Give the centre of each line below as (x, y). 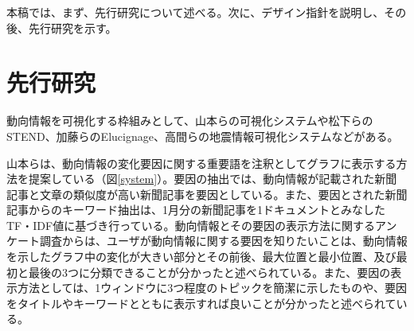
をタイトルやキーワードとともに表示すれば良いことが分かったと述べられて (201, 303)
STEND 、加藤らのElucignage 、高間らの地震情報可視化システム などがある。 (203, 136)
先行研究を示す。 (72, 27)
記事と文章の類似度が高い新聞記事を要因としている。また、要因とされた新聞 (207, 194)
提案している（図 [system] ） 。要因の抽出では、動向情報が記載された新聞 (213, 179)
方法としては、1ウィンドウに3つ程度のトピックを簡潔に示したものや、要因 (212, 288)
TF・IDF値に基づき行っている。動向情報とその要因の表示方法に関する (191, 225)
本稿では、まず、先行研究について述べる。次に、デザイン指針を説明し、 (195, 12)
